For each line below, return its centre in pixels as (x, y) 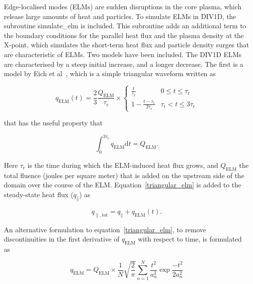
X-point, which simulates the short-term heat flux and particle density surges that (127, 45)
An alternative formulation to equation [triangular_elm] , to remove (105, 229)
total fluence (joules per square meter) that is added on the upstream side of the (124, 175)
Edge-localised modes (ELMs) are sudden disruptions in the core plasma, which (123, 6)
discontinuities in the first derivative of (62, 239)
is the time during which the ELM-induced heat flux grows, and (123, 165)
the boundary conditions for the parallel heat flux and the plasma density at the (124, 35)
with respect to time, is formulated (190, 239)
